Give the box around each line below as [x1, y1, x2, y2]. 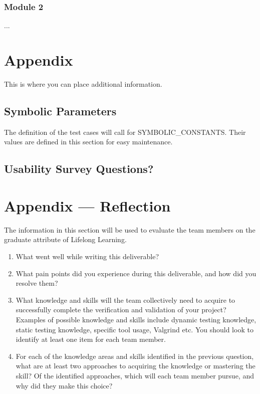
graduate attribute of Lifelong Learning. [4, 234, 127, 245]
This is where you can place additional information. [4, 78, 162, 89]
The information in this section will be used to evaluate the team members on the [4, 224, 255, 235]
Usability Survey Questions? [4, 161, 154, 176]
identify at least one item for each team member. [16, 334, 166, 344]
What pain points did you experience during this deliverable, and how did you [16, 268, 256, 278]
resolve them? [16, 278, 58, 288]
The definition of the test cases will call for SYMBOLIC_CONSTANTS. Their [4, 126, 246, 137]
